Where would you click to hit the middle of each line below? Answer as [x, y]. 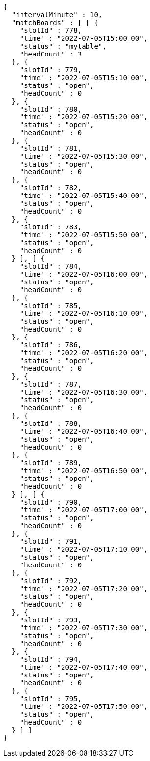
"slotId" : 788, [51, 423]
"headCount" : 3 [51, 54]
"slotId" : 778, [51, 30]
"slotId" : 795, [51, 699]
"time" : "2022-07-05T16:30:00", [84, 392]
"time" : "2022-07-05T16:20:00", [84, 353]
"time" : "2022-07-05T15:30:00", [84, 156]
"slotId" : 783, [51, 227]
